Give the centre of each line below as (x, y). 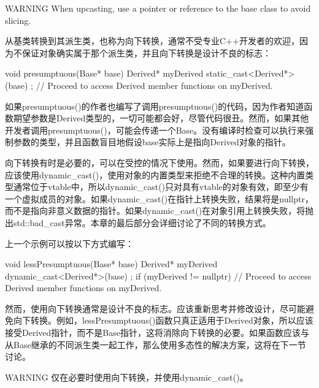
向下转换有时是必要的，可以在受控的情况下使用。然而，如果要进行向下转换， (159, 162)
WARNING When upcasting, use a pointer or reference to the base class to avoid (158, 8)
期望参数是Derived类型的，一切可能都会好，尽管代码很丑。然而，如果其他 (161, 118)
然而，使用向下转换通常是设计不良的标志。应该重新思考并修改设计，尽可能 (155, 308)
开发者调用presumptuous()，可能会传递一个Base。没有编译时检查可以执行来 (155, 130)
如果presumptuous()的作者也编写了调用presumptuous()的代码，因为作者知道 (155, 106)
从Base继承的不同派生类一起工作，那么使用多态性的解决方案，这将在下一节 (156, 344)
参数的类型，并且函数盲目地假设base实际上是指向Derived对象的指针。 (152, 142)
